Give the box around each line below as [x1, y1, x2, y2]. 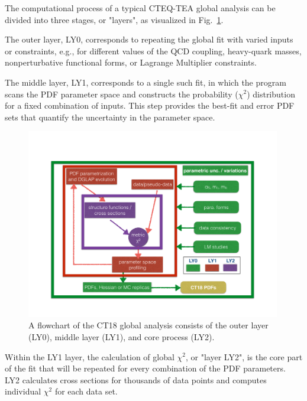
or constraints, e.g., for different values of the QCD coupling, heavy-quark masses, [5, 44, 302, 57]
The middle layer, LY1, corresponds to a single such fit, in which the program [5, 76, 286, 88]
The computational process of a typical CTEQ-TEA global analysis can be [5, 2, 276, 14]
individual [5, 385, 41, 397]
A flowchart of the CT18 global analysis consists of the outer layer [28, 319, 269, 331]
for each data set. [54, 385, 118, 397]
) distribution [247, 87, 295, 100]
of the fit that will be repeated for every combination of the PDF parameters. [5, 362, 286, 374]
